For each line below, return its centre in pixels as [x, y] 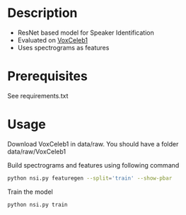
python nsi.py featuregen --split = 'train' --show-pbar [90, 178]
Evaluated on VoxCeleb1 [53, 40]
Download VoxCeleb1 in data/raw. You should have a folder [93, 144]
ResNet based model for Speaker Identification [86, 33]
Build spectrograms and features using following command [93, 165]
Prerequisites [48, 76]
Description [42, 13]
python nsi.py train [38, 204]
